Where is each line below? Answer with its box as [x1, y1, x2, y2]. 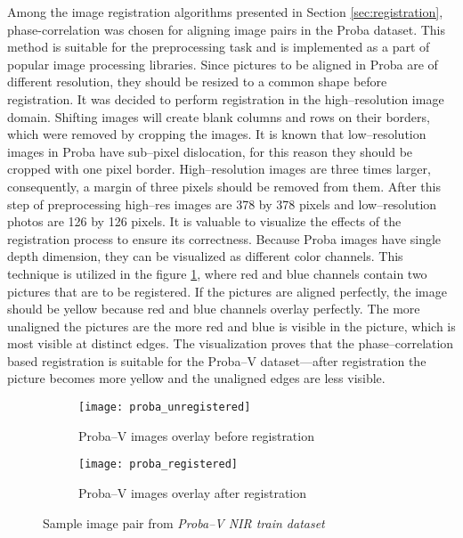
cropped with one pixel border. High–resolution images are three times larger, [7, 159, 431, 178]
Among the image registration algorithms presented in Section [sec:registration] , [7, 3, 443, 20]
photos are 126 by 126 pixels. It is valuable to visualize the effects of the [7, 212, 402, 231]
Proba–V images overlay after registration [78, 483, 307, 501]
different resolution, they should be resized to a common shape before [7, 72, 387, 91]
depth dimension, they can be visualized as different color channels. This [7, 247, 403, 265]
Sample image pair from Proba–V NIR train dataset [43, 513, 325, 532]
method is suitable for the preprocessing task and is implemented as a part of [7, 37, 430, 56]
